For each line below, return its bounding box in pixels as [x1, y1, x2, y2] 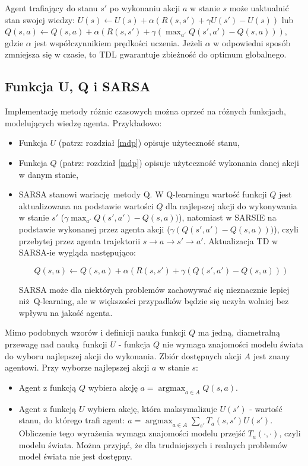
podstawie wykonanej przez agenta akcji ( [18, 222, 170, 235]
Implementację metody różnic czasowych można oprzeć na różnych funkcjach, [5, 105, 286, 117]
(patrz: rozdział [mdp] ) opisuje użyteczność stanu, [58, 136, 240, 149]
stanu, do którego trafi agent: [18, 414, 125, 426]
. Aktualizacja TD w [203, 234, 278, 247]
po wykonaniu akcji [109, 2, 180, 14]
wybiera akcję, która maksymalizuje [87, 402, 217, 414]
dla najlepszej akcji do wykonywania [166, 199, 297, 212]
